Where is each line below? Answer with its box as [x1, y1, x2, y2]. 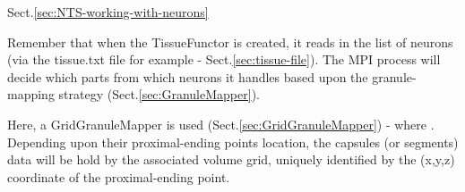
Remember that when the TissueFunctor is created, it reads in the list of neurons [7, 32, 453, 51]
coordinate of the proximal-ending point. [7, 167, 230, 186]
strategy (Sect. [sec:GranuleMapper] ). [58, 85, 260, 104]
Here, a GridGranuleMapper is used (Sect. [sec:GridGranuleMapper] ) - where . [7, 114, 435, 133]
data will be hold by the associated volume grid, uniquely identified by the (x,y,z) [7, 150, 455, 169]
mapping [7, 85, 55, 104]
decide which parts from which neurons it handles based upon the [7, 67, 368, 86]
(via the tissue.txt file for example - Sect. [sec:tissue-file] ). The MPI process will [7, 50, 441, 69]
